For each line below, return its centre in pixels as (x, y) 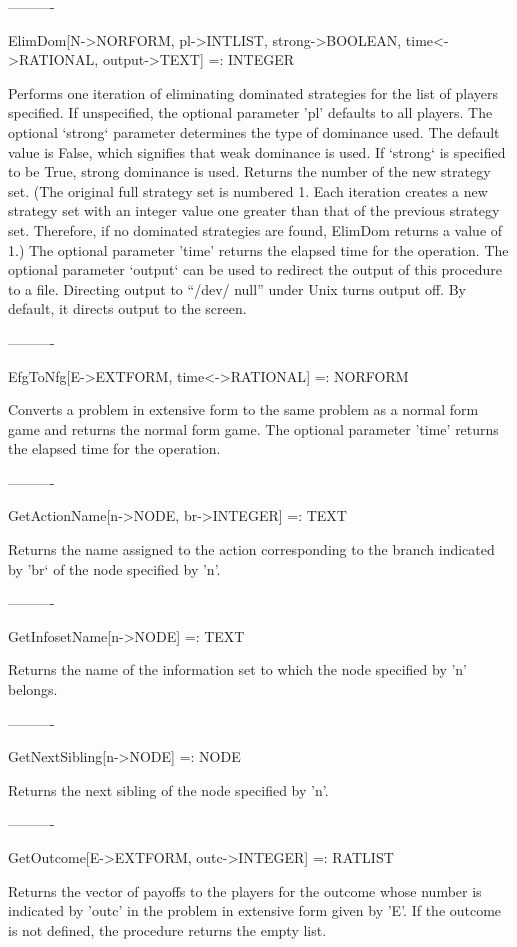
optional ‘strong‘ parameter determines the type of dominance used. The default (254, 131)
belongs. (33, 689)
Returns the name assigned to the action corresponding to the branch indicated (251, 549)
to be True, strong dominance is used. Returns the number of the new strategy (249, 171)
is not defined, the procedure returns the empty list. (167, 929)
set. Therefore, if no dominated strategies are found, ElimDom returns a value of (255, 229)
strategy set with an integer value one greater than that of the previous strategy (254, 210)
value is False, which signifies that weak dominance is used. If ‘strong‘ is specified (257, 151)
